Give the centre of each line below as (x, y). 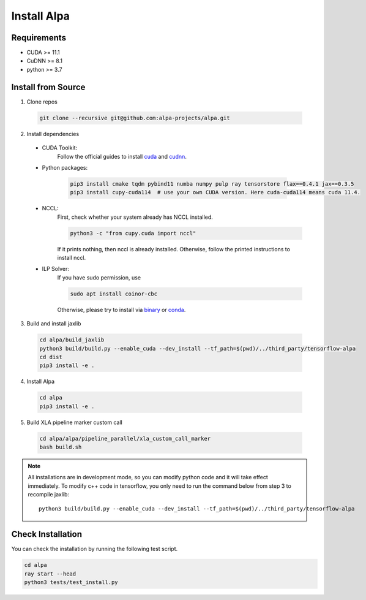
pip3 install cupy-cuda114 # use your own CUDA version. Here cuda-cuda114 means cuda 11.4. (215, 192)
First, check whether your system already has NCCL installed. (135, 217)
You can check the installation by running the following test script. (94, 549)
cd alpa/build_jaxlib (72, 340)
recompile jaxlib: (49, 495)
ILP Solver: (56, 269)
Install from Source (48, 87)
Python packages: (65, 167)
